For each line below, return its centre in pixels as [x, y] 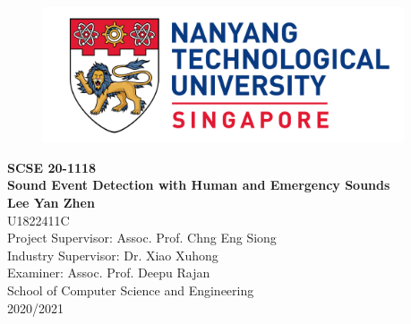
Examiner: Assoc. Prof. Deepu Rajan [109, 273]
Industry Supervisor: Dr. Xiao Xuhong [113, 255]
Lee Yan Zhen [51, 202]
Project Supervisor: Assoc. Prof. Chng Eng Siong [142, 238]
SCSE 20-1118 [52, 167]
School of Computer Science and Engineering [131, 290]
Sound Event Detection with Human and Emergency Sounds [199, 185]
